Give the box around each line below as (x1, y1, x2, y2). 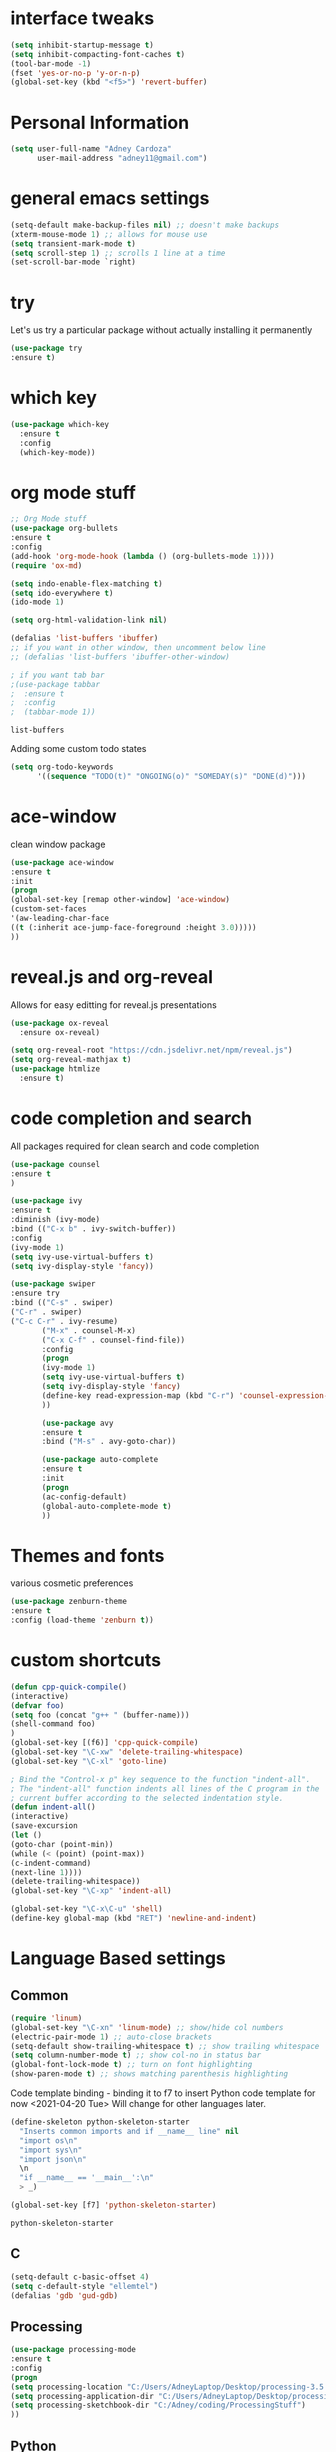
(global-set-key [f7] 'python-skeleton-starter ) (10, 2200, 217, 2211)
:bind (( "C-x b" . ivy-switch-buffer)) (10, 1224, 177, 1234)
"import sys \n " (19, 2145, 83, 2155)
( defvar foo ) (10, 1700, 65, 1711)
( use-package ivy (10, 1196, 83, 1206)
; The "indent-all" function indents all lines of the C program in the (10, 1783, 320, 1794)
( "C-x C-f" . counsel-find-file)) (41, 1335, 186, 1345)
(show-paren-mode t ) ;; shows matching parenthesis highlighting (10, 2069, 288, 2079)
